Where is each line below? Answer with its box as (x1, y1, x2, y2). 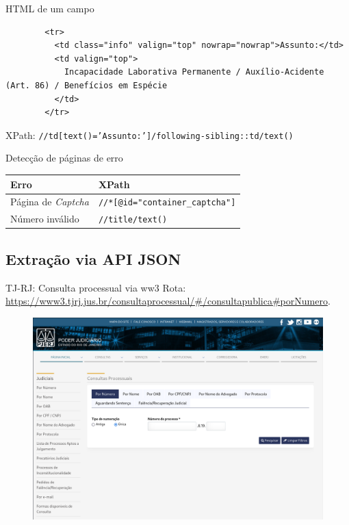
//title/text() (98, 215, 168, 225)
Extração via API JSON (5, 248, 181, 269)
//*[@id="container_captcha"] (98, 198, 236, 208)
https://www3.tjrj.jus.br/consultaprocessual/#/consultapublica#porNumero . (5, 294, 331, 308)
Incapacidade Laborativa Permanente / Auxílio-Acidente (64, 67, 324, 77)
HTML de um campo (5, 1, 94, 15)
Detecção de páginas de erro (5, 151, 123, 165)
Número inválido (10, 212, 79, 226)
